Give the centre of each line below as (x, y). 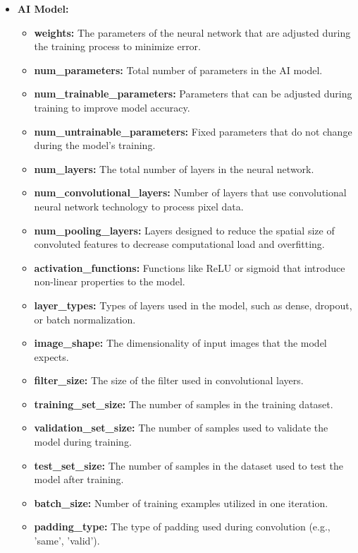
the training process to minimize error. (117, 46)
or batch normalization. (85, 319)
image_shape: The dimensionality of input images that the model (180, 343)
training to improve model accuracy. (112, 107)
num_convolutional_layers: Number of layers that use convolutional (190, 192)
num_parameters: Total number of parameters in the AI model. (178, 70)
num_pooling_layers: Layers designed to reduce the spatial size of (184, 230)
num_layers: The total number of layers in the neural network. (174, 168)
